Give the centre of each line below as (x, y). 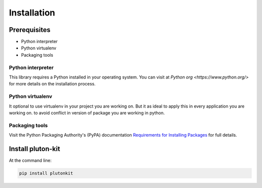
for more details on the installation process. (52, 84)
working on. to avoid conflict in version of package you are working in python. (87, 113)
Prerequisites (30, 30)
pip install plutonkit (46, 173)
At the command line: (30, 160)
